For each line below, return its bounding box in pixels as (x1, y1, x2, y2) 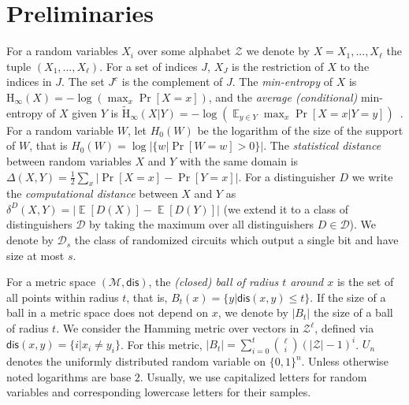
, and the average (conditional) (208, 88, 358, 105)
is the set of (336, 273, 394, 290)
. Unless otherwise (301, 353, 389, 370)
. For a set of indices (99, 58, 198, 74)
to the (340, 58, 370, 74)
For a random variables (6, 43, 118, 59)
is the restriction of (232, 58, 324, 74)
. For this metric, (120, 336, 203, 352)
